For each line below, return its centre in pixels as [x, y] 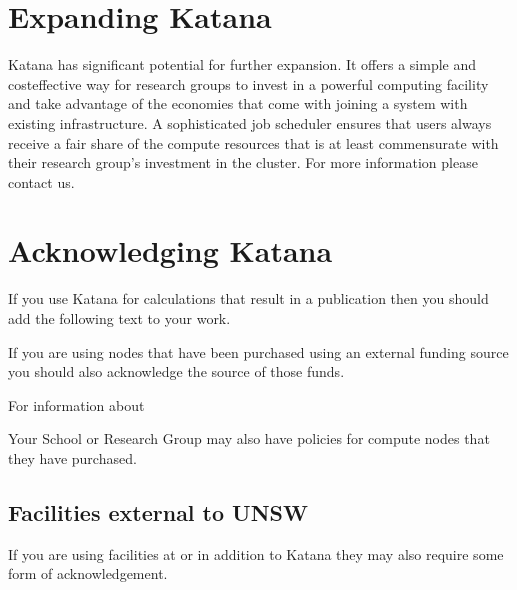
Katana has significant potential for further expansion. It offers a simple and [242, 64]
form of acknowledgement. [88, 573]
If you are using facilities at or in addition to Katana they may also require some [256, 553]
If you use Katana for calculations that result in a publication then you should [248, 298]
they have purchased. [72, 457]
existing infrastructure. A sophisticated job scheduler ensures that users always [250, 122]
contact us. [41, 181]
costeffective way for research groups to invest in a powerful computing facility [248, 83]
